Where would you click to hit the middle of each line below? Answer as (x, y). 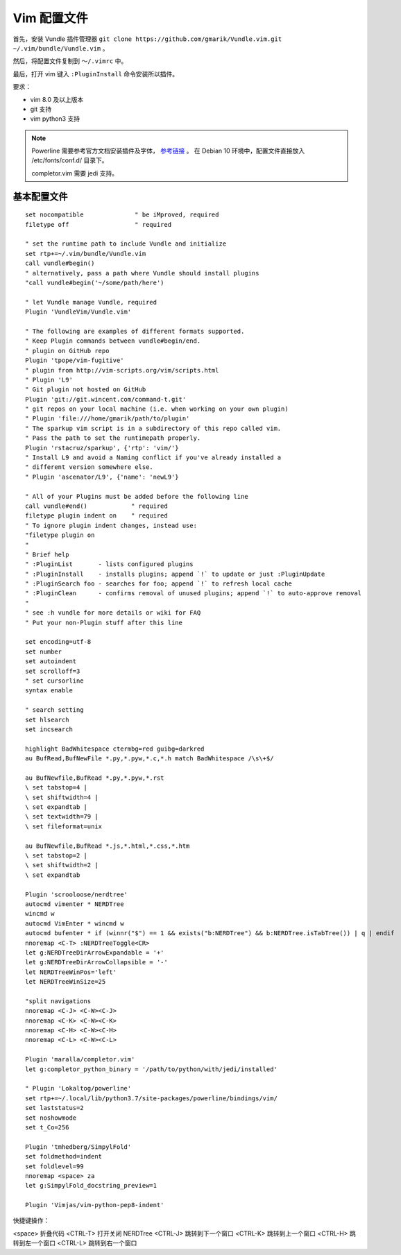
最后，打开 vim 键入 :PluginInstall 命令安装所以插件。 (96, 74)
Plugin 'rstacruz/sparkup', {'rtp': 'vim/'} (102, 448)
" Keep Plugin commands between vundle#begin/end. (113, 341)
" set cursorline (54, 681)
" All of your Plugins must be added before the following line (137, 496)
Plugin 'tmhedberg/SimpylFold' (78, 1147)
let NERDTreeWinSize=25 (66, 982)
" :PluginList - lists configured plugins (109, 564)
